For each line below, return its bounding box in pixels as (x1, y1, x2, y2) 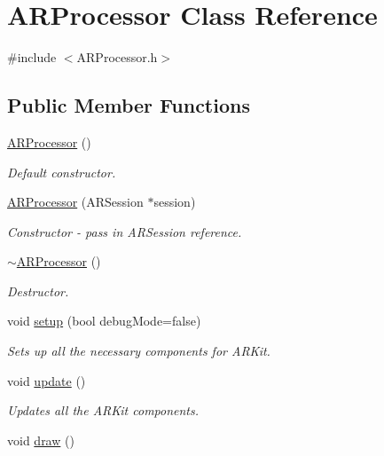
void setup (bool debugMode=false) (7, 311, 201, 330)
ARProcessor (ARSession (7, 193, 144, 211)
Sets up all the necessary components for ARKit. (7, 342, 270, 360)
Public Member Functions (7, 91, 250, 119)
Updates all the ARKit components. (7, 401, 200, 420)
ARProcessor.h (76, 48, 158, 67)
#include (7, 48, 57, 67)
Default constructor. (7, 162, 116, 181)
